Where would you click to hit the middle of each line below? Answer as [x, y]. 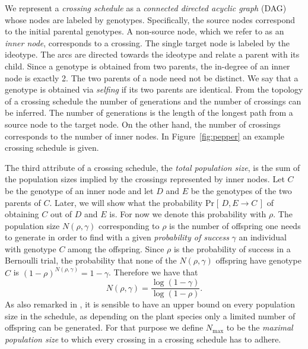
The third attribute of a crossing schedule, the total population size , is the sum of [153, 167]
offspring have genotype [258, 260]
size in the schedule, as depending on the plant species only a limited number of [150, 315]
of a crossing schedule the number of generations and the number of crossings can [153, 101]
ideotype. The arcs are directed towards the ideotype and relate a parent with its [152, 54]
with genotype [31, 248]
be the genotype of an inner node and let [79, 190]
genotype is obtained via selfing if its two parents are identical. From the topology [154, 89]
